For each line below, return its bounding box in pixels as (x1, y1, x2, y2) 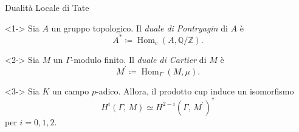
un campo (52, 84, 89, 97)
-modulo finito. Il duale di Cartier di (70, 53, 207, 65)
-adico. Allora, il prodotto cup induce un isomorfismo (96, 84, 294, 97)
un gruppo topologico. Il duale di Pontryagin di (51, 21, 228, 34)
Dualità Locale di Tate (5, 1, 89, 13)
